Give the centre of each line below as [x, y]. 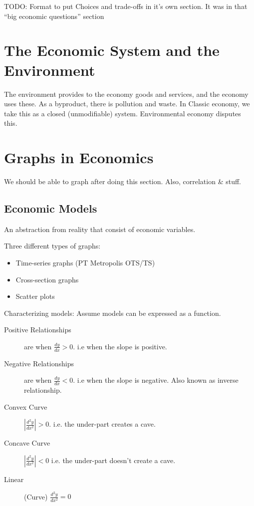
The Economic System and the [112, 50]
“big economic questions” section [54, 16]
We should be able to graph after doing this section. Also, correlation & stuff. [123, 181]
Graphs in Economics [79, 157]
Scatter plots [35, 296]
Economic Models [51, 208]
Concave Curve [27, 443]
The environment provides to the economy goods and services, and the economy [126, 94]
